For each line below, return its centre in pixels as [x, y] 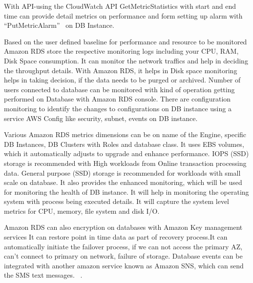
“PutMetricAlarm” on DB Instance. [59, 25]
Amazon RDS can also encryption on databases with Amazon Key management [123, 227]
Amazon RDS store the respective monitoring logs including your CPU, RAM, [121, 51]
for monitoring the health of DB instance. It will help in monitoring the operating [126, 192]
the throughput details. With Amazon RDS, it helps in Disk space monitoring [121, 70]
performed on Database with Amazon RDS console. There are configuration [117, 99]
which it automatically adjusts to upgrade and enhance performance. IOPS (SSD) [126, 153]
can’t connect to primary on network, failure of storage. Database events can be [123, 256]
